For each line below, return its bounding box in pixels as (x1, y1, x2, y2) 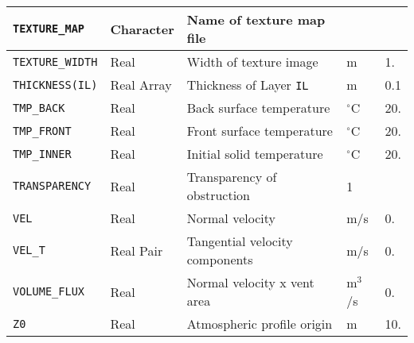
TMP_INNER (13, 147, 72, 160)
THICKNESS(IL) (13, 78, 98, 91)
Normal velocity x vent (186, 273, 314, 291)
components (186, 250, 253, 268)
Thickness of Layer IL (186, 75, 309, 94)
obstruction (186, 186, 251, 204)
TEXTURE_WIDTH (13, 55, 98, 68)
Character (110, 19, 174, 38)
